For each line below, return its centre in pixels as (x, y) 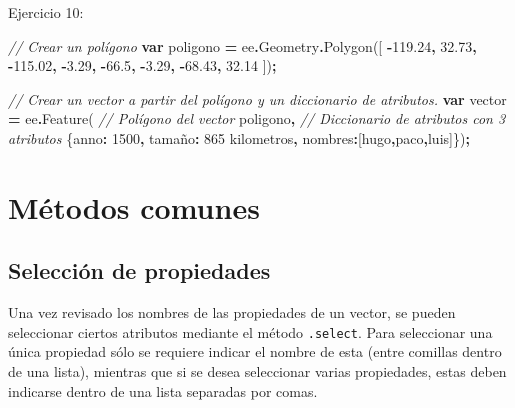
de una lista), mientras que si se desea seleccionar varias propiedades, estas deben (257, 370)
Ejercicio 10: (46, 12)
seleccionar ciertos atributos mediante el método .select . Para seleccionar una (250, 331)
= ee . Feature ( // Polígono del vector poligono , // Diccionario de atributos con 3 (257, 118)
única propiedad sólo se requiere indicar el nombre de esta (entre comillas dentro (255, 351)
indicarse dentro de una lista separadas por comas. (163, 390)
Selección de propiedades (139, 270)
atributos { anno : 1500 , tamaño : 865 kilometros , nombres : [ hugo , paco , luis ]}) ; (239, 137)
